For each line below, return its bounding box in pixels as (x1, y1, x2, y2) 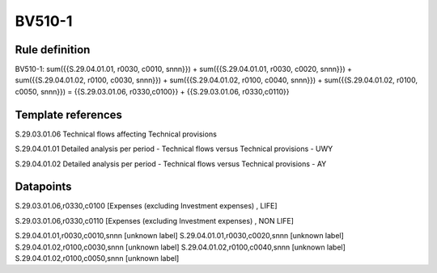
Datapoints (15, 180, 72, 194)
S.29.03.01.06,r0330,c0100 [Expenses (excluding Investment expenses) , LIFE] (15, 201, 278, 211)
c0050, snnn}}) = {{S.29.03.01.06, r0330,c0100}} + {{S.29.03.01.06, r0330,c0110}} (15, 86, 290, 96)
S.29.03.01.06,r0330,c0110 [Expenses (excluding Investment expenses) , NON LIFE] (15, 216, 295, 225)
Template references (15, 107, 123, 121)
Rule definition (15, 43, 91, 57)
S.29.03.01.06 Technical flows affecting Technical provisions (15, 129, 218, 139)
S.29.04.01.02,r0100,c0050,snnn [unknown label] (15, 254, 180, 262)
